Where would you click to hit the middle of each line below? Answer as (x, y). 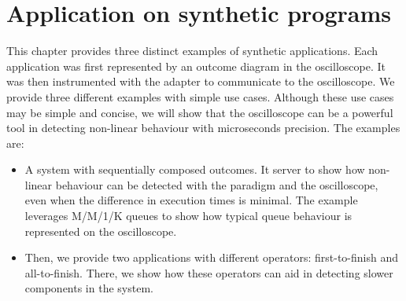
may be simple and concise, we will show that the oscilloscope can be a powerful (200, 112)
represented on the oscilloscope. (101, 231)
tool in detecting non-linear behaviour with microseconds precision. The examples (203, 128)
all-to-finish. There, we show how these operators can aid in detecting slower (209, 272)
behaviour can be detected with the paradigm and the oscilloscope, (217, 184)
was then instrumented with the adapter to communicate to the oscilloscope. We (201, 81)
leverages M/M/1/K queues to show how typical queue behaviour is (188, 216)
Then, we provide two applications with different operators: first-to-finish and (211, 257)
